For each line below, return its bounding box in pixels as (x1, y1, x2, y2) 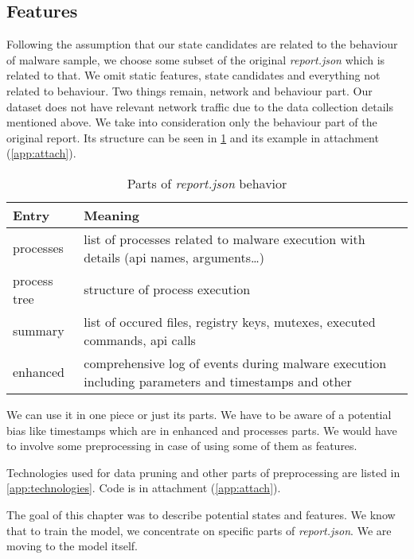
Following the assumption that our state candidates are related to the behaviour (6, 36, 398, 52)
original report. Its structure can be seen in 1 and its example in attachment (6, 129, 379, 146)
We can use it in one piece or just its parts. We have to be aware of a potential (6, 406, 392, 422)
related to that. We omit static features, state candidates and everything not (6, 67, 381, 83)
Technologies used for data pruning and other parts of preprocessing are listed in (6, 464, 400, 480)
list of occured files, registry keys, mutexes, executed (84, 312, 376, 331)
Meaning (84, 205, 139, 224)
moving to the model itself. (6, 538, 138, 554)
